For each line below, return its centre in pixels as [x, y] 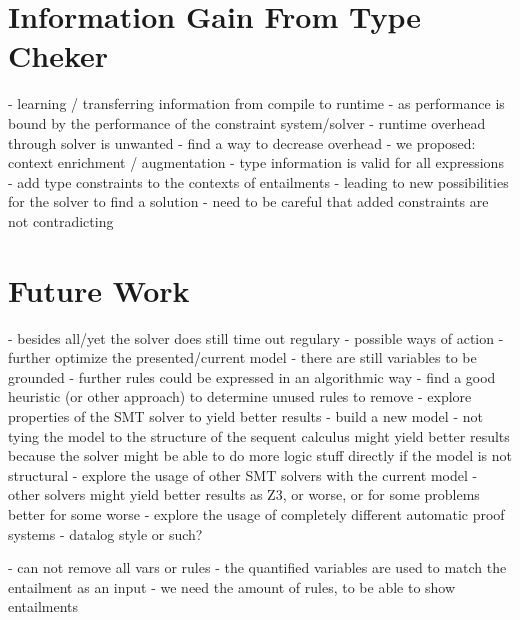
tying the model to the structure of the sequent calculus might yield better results [259, 435]
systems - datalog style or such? [105, 533]
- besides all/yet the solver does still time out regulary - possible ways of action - [256, 337]
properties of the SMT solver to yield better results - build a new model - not [245, 415]
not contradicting [61, 220]
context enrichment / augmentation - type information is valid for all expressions [256, 162]
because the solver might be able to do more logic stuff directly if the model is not [260, 455]
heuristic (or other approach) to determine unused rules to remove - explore [240, 396]
